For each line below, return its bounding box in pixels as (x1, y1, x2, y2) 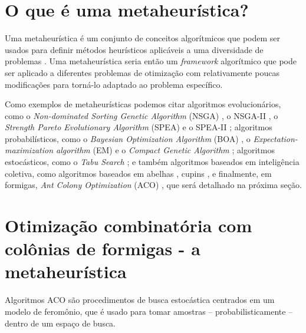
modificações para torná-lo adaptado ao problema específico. (5, 78, 223, 90)
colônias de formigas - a (5, 236, 200, 261)
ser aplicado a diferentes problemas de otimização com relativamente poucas (5, 66, 279, 78)
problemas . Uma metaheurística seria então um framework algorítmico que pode (5, 55, 297, 67)
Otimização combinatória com (5, 213, 252, 238)
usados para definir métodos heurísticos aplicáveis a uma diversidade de (5, 43, 264, 55)
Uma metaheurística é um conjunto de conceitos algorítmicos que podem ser (5, 32, 281, 44)
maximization (5, 144, 53, 156)
